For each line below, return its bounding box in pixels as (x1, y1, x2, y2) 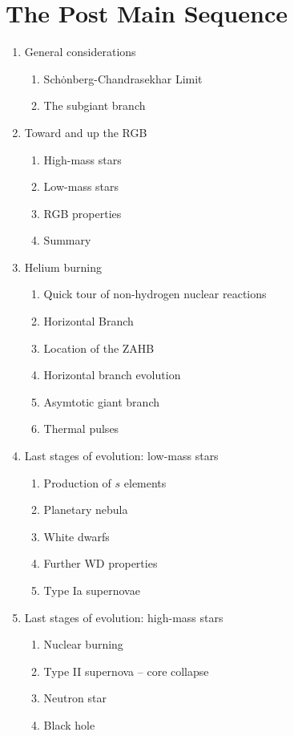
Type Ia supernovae (43, 582, 140, 598)
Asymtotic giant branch (43, 393, 159, 410)
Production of (43, 474, 111, 491)
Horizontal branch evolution (43, 366, 181, 383)
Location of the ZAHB (43, 339, 155, 356)
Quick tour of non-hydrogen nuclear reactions (43, 285, 267, 302)
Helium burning (24, 258, 102, 275)
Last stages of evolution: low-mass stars (24, 447, 219, 464)
